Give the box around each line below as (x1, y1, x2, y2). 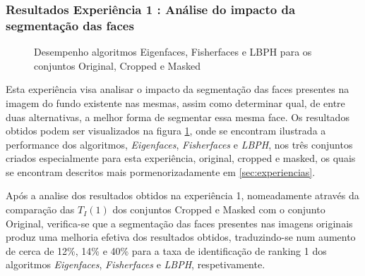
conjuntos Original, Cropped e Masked (34, 58, 201, 73)
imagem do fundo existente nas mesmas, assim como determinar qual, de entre (6, 95, 345, 110)
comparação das (6, 202, 75, 217)
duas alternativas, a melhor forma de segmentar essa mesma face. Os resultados (6, 109, 349, 124)
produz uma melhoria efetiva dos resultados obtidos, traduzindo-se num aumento (6, 230, 356, 244)
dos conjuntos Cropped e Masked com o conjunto (112, 202, 325, 217)
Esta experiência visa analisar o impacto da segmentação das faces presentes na (6, 82, 349, 96)
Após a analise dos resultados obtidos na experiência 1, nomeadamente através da (6, 188, 359, 203)
